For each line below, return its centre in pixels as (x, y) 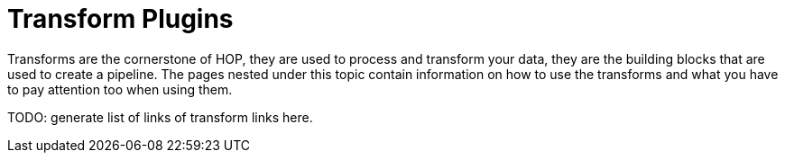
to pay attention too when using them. (120, 89)
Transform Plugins (120, 19)
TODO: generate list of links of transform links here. (160, 117)
